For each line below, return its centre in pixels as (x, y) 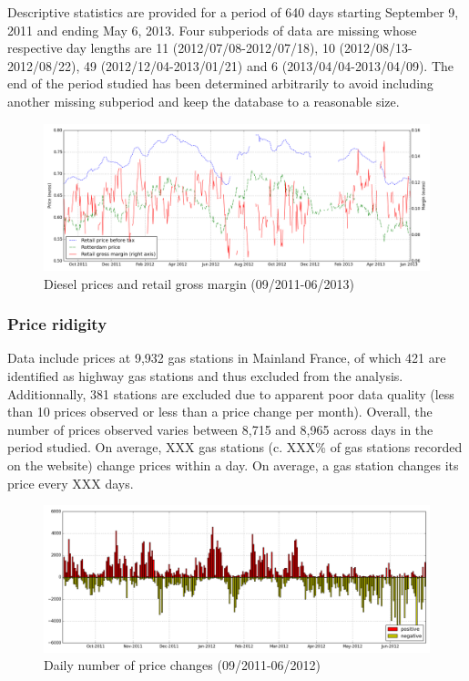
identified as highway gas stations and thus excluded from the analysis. (205, 376)
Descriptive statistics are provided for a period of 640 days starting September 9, (233, 12)
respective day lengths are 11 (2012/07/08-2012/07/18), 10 (171, 48)
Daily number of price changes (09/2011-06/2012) (183, 665)
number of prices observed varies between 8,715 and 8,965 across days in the (220, 429)
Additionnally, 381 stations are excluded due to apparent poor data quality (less (231, 393)
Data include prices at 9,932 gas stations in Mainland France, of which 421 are (227, 358)
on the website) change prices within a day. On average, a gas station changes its (233, 465)
